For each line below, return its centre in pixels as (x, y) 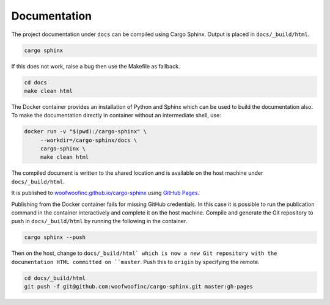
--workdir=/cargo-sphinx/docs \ (89, 140)
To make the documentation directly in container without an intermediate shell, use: (116, 116)
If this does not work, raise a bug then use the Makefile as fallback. (96, 66)
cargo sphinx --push (55, 237)
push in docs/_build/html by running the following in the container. (99, 221)
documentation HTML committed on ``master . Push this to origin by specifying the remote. (135, 262)
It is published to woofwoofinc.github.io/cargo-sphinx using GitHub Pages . (105, 193)
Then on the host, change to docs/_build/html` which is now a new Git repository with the (144, 253)
